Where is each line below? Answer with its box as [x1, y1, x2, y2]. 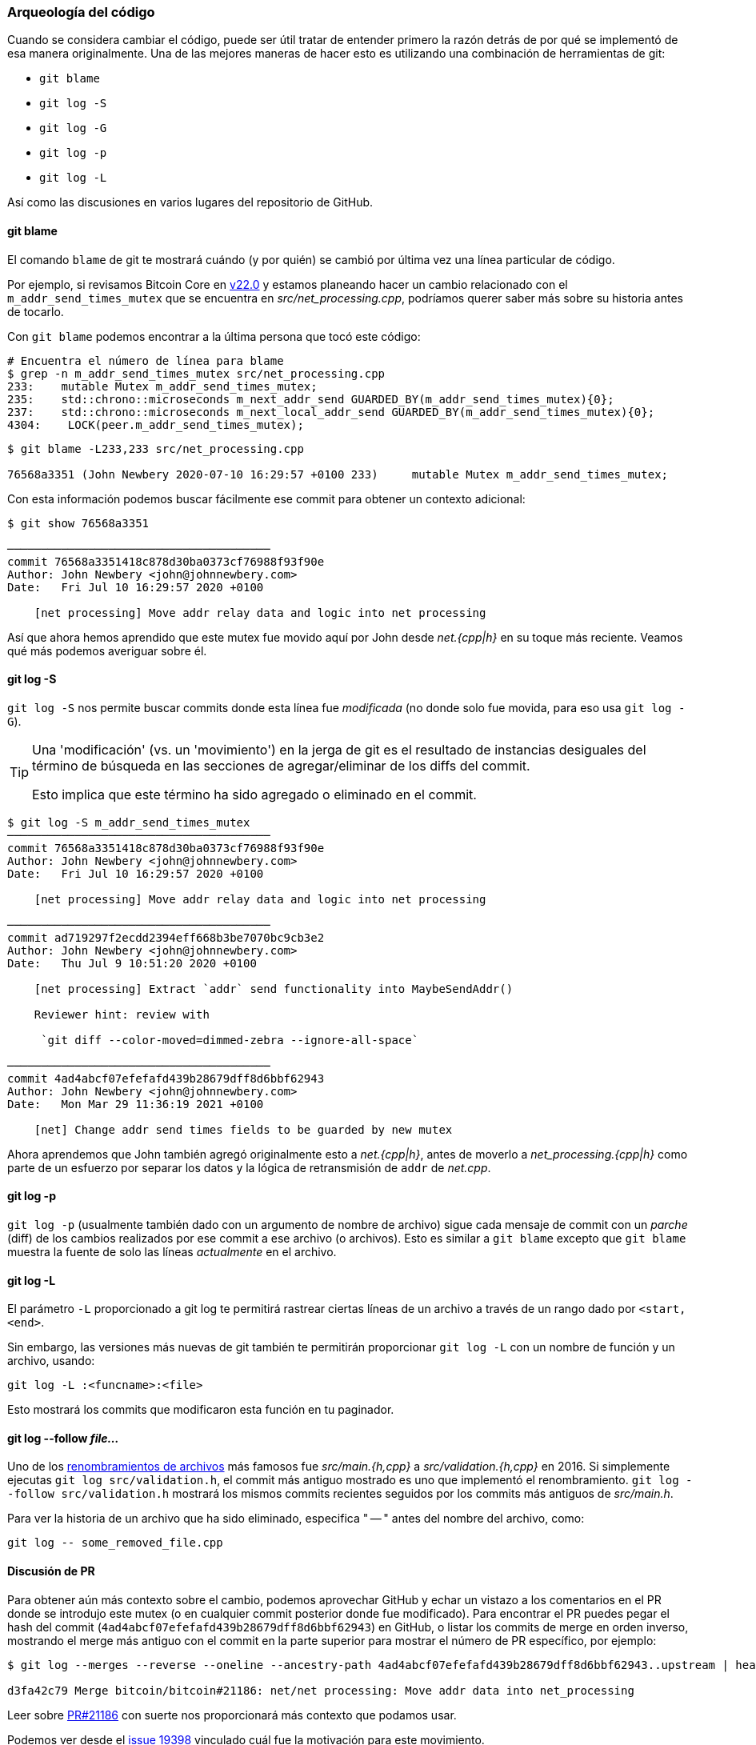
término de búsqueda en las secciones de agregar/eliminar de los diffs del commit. [32, 757, 530, 774]
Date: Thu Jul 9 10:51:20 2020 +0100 [7, 956, 257, 970]
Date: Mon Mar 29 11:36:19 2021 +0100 [7, 1097, 264, 1111]
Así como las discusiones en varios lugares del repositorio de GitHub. [7, 195, 374, 210]
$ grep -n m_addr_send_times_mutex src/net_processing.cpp [7, 366, 386, 380]
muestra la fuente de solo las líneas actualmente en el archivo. [7, 1245, 337, 1259]
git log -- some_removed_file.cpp [7, 1536, 223, 1550]
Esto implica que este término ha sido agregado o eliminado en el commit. [32, 786, 477, 802]
